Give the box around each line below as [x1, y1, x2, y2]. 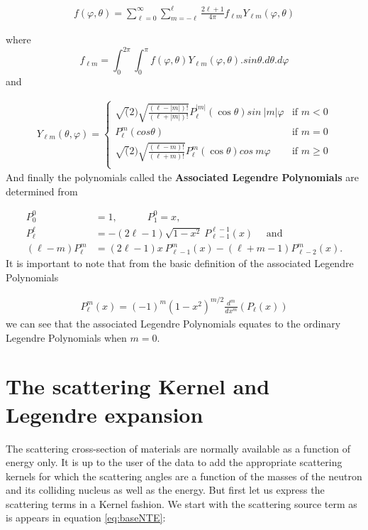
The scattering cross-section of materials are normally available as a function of [6, 440, 350, 455]
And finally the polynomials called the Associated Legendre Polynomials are [6, 170, 359, 185]
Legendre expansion [6, 399, 203, 428]
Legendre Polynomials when [6, 330, 127, 345]
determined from [6, 183, 78, 198]
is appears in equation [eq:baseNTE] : [6, 510, 166, 525]
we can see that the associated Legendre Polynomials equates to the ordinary [6, 316, 341, 330]
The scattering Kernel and [6, 372, 270, 401]
